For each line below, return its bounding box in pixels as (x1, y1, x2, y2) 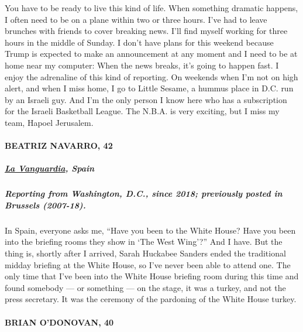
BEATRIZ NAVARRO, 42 (5, 139, 113, 152)
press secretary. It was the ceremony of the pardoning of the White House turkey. (5, 293, 297, 305)
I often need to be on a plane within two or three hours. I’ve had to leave (5, 13, 267, 25)
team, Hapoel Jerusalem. (5, 116, 94, 128)
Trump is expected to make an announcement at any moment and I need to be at (5, 47, 298, 60)
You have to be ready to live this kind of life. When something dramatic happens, (5, 2, 298, 13)
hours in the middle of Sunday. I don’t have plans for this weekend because (5, 36, 274, 48)
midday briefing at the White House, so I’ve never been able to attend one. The (5, 258, 291, 271)
